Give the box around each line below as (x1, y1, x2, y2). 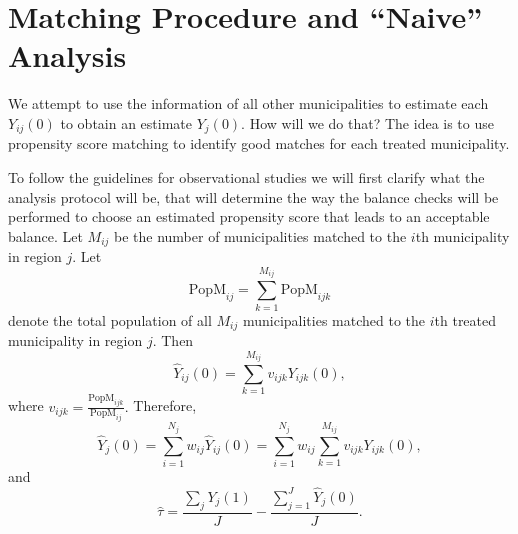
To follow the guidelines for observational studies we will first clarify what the (8, 166, 485, 187)
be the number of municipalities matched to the (114, 225, 407, 246)
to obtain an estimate (60, 112, 193, 133)
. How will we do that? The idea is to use (241, 112, 494, 133)
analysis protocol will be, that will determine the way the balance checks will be (8, 186, 499, 207)
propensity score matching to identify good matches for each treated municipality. (8, 133, 510, 154)
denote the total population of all (8, 309, 212, 330)
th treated (434, 309, 497, 330)
